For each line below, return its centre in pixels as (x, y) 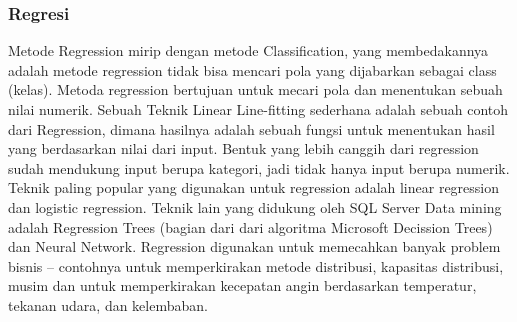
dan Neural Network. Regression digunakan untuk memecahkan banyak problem (254, 246)
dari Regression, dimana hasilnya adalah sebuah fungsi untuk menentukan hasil (251, 128)
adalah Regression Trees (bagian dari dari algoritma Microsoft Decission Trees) (250, 226)
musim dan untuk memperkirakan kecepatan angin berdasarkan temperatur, (242, 285)
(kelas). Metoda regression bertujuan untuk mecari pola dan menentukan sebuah (255, 89)
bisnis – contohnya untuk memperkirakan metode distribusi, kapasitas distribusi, (256, 265)
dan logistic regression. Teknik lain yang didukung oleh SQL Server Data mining (255, 206)
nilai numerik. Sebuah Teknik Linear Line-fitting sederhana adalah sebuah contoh (258, 109)
